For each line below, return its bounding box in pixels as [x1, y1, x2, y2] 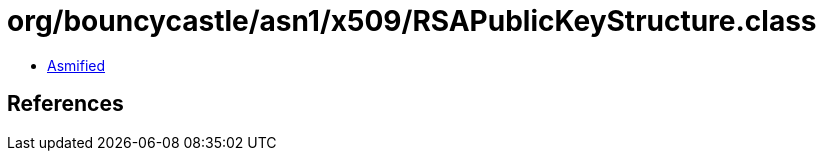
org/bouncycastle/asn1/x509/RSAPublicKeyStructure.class [7, 4, 817, 38]
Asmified [47, 56, 106, 74]
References [7, 91, 124, 117]
